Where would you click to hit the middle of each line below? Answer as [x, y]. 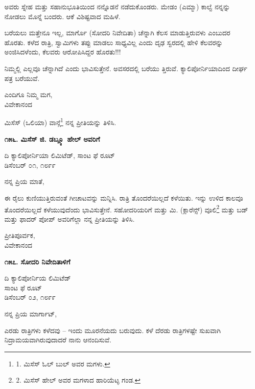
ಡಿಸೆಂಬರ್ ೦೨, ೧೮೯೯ [30, 297]
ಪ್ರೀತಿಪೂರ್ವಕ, [20, 235]
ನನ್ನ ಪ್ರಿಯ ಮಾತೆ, [24, 181]
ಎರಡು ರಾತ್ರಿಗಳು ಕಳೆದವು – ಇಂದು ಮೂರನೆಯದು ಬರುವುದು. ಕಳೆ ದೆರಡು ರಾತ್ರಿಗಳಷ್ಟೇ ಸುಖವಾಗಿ [113, 330]
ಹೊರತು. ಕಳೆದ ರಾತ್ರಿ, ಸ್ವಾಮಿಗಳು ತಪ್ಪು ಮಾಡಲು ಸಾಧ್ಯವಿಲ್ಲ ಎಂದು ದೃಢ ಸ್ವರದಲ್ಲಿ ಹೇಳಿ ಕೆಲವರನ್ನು [114, 42]
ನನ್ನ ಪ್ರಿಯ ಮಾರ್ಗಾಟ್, [31, 313]
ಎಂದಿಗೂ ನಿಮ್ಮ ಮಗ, [28, 94]
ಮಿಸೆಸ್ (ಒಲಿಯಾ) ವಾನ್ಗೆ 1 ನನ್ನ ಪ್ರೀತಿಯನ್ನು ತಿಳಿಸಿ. [60, 121]
